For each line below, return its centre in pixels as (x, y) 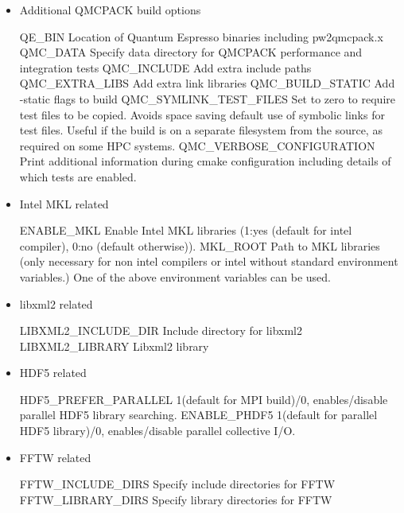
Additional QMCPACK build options (110, 10)
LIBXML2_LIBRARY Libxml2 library (114, 346)
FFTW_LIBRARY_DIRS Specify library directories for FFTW (176, 499)
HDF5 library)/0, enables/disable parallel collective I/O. (157, 431)
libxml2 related (56, 303)
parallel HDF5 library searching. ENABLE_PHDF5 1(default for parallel (198, 415)
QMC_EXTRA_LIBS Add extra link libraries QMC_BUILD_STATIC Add (207, 83)
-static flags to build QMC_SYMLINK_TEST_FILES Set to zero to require (208, 98)
